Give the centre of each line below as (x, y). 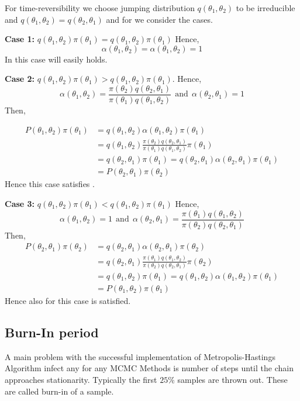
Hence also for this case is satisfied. (68, 300)
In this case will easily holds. (56, 59)
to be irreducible (265, 8)
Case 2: (20, 79)
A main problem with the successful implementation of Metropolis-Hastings (140, 356)
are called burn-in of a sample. (59, 391)
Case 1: (20, 39)
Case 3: (20, 203)
